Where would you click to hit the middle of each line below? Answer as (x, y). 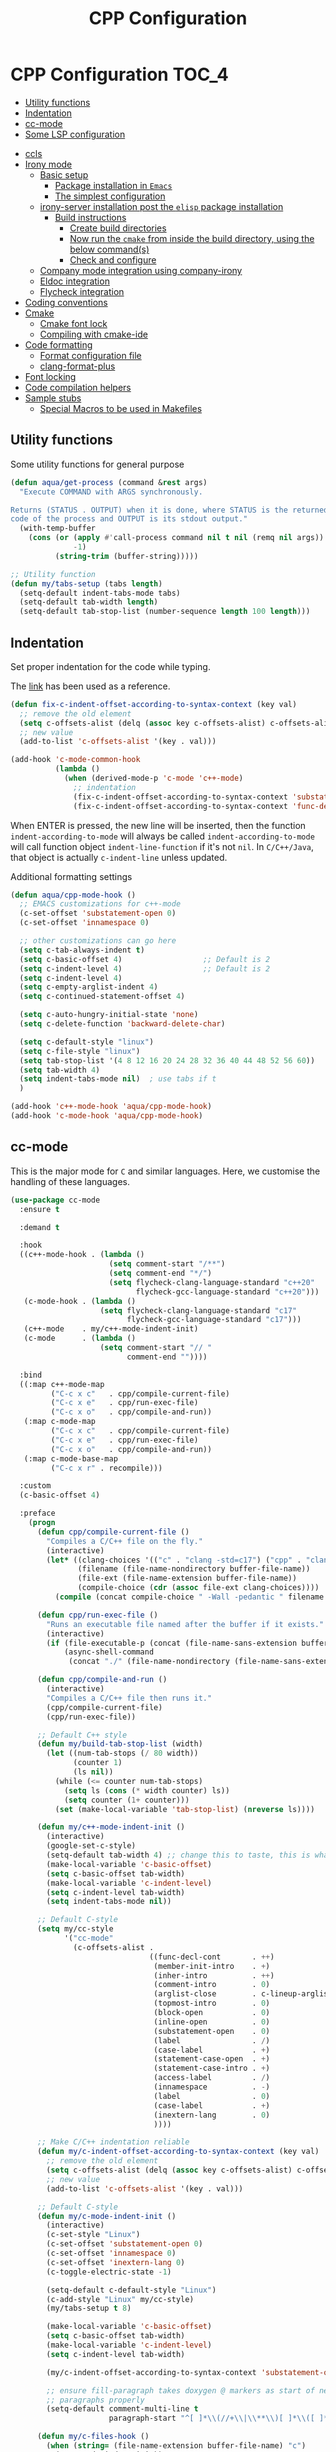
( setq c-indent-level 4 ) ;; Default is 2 (145, 968)
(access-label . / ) (212, 2078)
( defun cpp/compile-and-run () (102, 1680)
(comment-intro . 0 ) (212, 1985)
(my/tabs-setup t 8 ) (89, 2308)
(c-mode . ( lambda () (80, 1338)
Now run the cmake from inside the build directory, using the (192, 238)
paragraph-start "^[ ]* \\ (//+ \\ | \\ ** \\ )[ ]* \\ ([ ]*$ (220, 2418)
